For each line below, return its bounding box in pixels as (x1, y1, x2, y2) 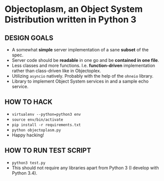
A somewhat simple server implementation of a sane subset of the (11, 47, 149, 52)
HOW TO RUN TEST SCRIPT (4, 146, 91, 155)
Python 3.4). (11, 170, 38, 176)
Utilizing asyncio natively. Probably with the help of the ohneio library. (11, 73, 154, 79)
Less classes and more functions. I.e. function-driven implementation (11, 63, 156, 68)
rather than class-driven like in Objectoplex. (11, 68, 101, 74)
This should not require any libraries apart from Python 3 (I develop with (11, 165, 159, 171)
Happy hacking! (11, 132, 44, 138)
